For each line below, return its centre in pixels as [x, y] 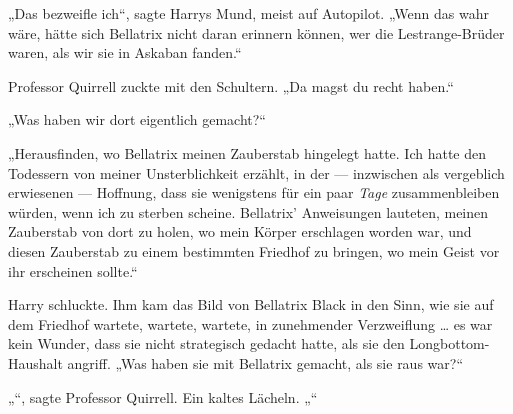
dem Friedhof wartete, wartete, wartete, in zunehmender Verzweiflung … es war [250, 323]
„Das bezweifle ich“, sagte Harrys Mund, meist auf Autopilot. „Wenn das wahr [248, 13]
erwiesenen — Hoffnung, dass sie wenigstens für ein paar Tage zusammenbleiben [254, 192]
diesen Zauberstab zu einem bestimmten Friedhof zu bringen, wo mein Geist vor [254, 250]
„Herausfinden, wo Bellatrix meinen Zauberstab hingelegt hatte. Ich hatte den [247, 152]
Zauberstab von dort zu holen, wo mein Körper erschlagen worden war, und [240, 231]
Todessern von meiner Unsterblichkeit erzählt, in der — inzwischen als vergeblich [256, 172]
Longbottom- [449, 343]
